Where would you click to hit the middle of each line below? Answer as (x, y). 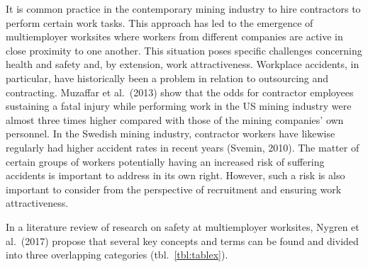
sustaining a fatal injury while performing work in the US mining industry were (179, 106)
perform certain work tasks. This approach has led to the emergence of (160, 22)
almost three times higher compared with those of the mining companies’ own (175, 119)
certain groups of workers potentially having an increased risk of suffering (165, 161)
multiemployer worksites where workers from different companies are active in (174, 36)
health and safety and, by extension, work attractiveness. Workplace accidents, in (183, 64)
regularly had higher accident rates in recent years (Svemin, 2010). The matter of (183, 147)
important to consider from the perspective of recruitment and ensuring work (174, 189)
